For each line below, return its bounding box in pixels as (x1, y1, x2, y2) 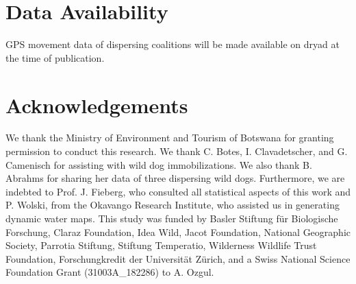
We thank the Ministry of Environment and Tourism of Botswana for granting (5, 130, 334, 145)
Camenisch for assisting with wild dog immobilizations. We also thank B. (5, 157, 312, 171)
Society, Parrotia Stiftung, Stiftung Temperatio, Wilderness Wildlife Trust (5, 238, 317, 252)
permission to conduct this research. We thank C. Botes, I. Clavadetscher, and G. (5, 144, 348, 158)
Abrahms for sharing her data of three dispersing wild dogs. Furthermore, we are (5, 171, 345, 185)
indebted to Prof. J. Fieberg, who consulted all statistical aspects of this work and (5, 184, 351, 198)
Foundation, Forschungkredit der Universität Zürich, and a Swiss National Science (5, 251, 351, 265)
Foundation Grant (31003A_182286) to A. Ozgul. (5, 265, 214, 279)
